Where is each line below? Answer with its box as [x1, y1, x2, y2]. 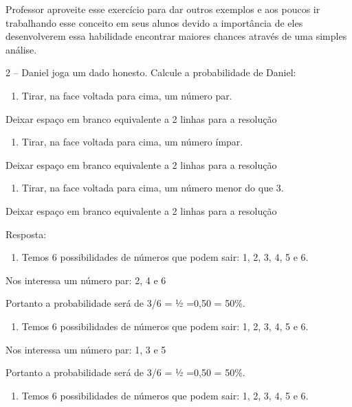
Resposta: [5, 226, 47, 241]
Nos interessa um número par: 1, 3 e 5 [5, 342, 166, 356]
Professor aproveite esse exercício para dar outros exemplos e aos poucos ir [5, 2, 320, 16]
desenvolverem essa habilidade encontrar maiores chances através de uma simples [5, 29, 347, 43]
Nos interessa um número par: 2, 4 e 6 [5, 272, 166, 287]
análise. [5, 42, 37, 56]
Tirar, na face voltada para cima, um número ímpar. [21, 135, 243, 149]
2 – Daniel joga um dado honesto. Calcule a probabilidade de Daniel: [5, 65, 296, 80]
